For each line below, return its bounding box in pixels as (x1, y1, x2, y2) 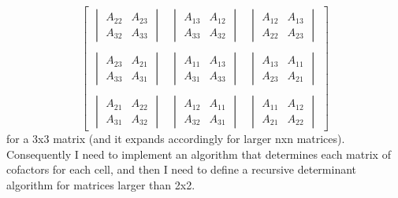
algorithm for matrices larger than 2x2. (6, 176, 195, 192)
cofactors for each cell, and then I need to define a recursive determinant (6, 161, 357, 178)
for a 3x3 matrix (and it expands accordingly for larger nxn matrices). (6, 130, 345, 147)
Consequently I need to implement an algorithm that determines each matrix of (6, 145, 391, 162)
